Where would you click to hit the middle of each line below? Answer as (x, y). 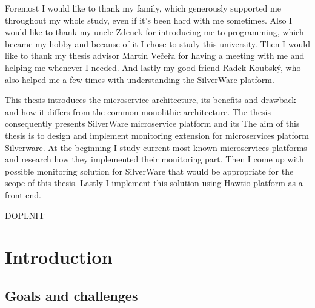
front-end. (23, 194)
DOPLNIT (25, 215)
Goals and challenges (71, 295)
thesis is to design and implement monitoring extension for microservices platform (157, 135)
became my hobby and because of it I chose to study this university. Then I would (158, 43)
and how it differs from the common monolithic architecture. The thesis (138, 111)
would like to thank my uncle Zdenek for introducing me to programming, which (154, 32)
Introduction (59, 257)
